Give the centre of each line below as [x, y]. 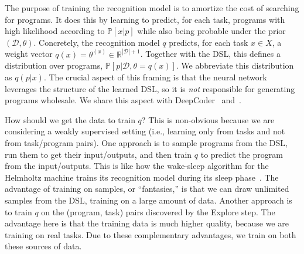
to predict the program [242, 154]
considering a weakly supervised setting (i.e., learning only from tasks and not [145, 131]
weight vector [29, 54]
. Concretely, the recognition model [97, 42]
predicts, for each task [209, 42]
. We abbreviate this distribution [235, 65]
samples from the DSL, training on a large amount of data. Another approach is [148, 200]
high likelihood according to [55, 31]
